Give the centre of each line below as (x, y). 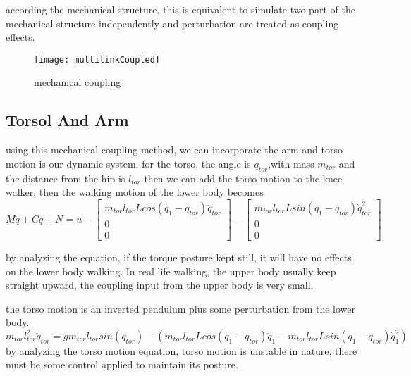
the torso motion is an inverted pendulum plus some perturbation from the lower (181, 308)
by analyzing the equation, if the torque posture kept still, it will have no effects (179, 257)
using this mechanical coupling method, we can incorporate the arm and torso (174, 150)
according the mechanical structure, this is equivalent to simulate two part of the (180, 9)
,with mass (291, 163)
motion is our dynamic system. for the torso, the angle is (128, 163)
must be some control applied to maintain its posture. (122, 364)
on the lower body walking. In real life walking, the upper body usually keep (171, 271)
